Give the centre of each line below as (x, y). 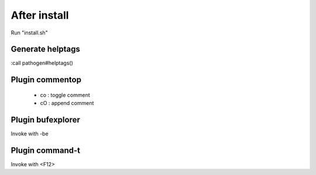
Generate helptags (45, 49)
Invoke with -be (30, 134)
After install (40, 15)
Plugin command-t (45, 150)
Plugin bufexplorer (45, 120)
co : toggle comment (65, 95)
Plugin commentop (46, 80)
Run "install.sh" (29, 33)
